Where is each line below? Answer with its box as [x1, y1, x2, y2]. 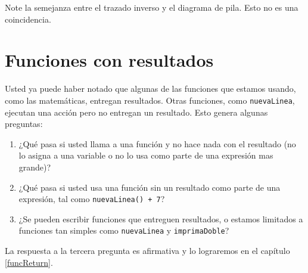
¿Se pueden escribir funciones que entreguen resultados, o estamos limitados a [18, 212, 303, 225]
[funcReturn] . [5, 256, 53, 268]
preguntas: [5, 117, 43, 130]
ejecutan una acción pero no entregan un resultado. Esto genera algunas [5, 106, 268, 118]
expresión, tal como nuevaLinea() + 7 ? [18, 193, 165, 205]
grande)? [18, 160, 51, 173]
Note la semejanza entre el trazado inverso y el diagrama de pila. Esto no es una [5, 1, 298, 13]
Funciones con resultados [5, 48, 214, 72]
